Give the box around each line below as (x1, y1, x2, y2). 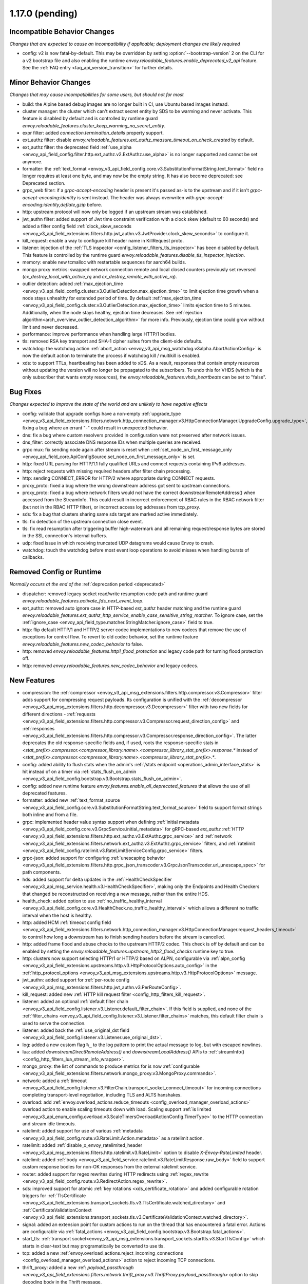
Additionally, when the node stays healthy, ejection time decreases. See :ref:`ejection (22, 309, 202, 315)
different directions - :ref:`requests (22, 711, 96, 717)
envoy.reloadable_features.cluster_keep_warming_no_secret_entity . (22, 122, 166, 128)
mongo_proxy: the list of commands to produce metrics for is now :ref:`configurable (22, 1063, 200, 1069)
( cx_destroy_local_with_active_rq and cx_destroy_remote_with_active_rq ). (22, 273, 177, 279)
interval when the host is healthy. (22, 912, 92, 918)
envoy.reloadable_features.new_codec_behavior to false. (22, 641, 143, 647)
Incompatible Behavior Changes (9, 27, 115, 36)
